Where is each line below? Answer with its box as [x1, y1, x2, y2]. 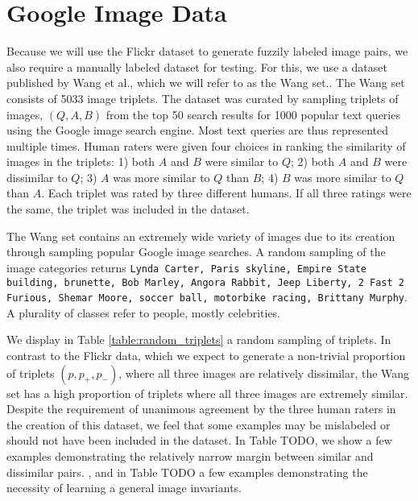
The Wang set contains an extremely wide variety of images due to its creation [6, 227, 395, 244]
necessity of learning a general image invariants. [6, 479, 242, 496]
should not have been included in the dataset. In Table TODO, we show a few [6, 432, 392, 449]
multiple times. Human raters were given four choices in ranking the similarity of [6, 137, 406, 154]
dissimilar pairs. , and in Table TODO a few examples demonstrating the [6, 463, 368, 480]
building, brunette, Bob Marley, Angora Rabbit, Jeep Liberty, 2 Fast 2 [6, 276, 404, 288]
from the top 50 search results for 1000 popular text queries [106, 106, 400, 122]
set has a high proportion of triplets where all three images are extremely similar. [6, 384, 408, 401]
